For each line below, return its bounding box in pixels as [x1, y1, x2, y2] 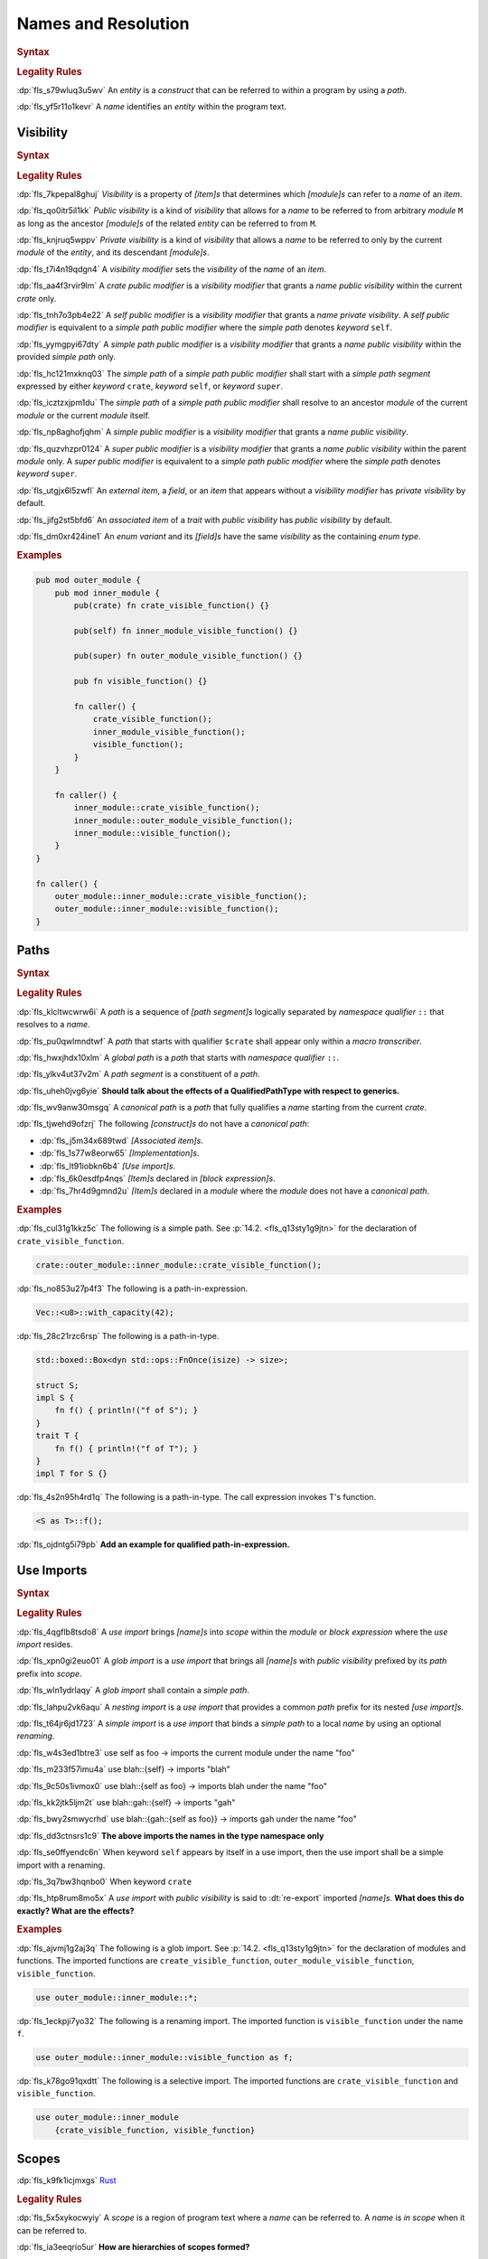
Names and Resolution [16, 14, 190, 33]
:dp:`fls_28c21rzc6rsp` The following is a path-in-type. [16, 1330, 220, 1341]
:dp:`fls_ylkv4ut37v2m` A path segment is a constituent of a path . [16, 1069, 260, 1080]
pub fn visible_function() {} [73, 676, 208, 687]
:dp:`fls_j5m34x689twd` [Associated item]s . [39, 1135, 203, 1146]
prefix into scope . [16, 1668, 82, 1679]
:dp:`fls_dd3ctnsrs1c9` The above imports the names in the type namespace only [16, 1830, 324, 1841]
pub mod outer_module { [35, 575, 142, 586]
